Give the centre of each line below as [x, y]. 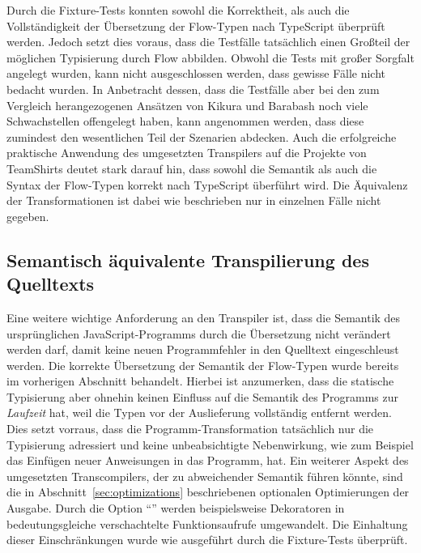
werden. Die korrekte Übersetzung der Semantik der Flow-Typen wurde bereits [203, 365]
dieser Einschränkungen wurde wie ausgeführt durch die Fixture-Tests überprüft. [207, 540]
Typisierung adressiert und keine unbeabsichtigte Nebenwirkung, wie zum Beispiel [210, 444]
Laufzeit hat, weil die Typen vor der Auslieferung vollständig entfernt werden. [199, 413]
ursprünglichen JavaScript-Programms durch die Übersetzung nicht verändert [199, 333]
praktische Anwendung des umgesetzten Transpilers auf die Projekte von [187, 153]
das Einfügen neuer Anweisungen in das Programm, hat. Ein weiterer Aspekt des [208, 460]
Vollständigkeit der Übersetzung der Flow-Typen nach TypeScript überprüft [196, 26]
